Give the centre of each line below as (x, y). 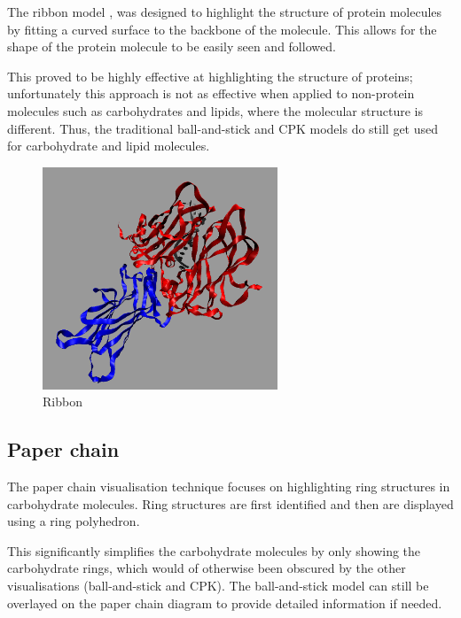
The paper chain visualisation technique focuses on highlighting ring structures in (229, 487)
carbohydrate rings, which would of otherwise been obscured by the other (207, 568)
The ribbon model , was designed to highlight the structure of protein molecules (225, 12)
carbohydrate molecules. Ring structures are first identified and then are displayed (230, 503)
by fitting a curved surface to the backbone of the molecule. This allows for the (222, 29)
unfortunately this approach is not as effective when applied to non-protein (211, 93)
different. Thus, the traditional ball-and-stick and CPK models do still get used (223, 128)
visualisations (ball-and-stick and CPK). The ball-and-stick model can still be (218, 586)
